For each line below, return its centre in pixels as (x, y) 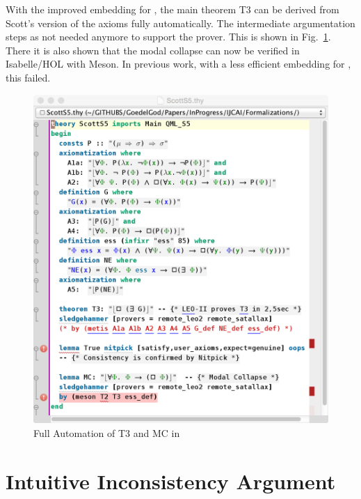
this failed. (28, 77)
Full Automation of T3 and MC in (107, 433)
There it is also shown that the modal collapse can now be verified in (153, 50)
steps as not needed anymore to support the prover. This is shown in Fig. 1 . (168, 37)
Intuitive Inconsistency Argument (171, 481)
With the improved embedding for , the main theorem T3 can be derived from (173, 9)
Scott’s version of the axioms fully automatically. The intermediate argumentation (180, 23)
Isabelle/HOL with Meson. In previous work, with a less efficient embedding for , (178, 64)
